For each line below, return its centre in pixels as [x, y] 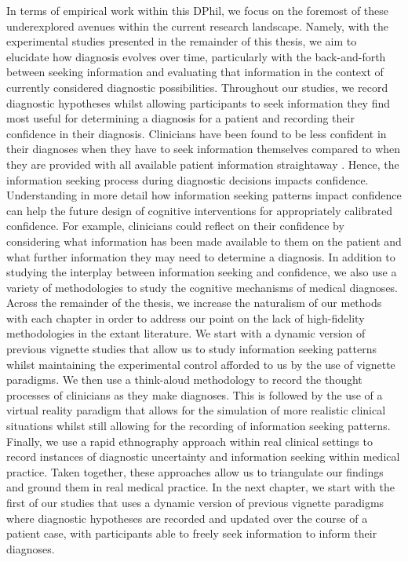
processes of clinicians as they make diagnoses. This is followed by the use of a [195, 394]
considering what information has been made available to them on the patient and [204, 241]
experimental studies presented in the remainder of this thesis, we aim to [182, 41]
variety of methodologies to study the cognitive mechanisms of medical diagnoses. [202, 287]
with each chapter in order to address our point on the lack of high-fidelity [186, 317]
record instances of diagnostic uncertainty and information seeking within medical [203, 456]
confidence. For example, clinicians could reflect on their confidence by [175, 226]
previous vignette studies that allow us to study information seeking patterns [192, 349]
